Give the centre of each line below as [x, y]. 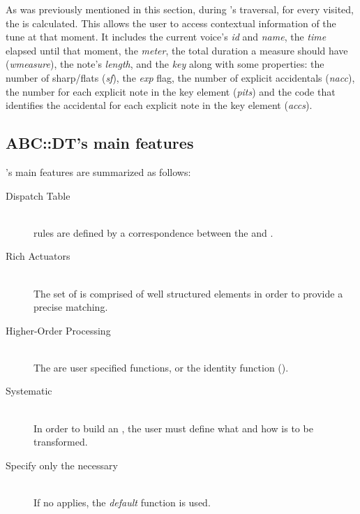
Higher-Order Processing [58, 330]
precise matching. [71, 307]
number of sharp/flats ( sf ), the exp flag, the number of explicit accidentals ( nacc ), [180, 77]
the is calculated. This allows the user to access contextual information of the [171, 23]
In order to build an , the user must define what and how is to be [173, 428]
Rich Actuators [38, 256]
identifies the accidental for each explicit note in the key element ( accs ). [159, 105]
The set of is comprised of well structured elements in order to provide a [188, 293]
